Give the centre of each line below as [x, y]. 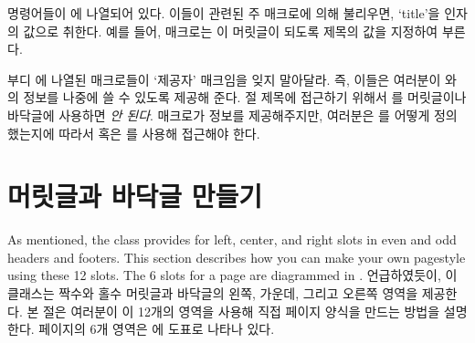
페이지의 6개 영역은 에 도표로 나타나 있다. [157, 329]
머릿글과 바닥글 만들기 [135, 196]
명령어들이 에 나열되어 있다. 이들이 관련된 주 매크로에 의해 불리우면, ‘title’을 [224, 13]
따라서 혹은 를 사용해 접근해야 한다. [159, 133]
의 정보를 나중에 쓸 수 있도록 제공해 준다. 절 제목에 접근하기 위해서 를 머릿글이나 [237, 97]
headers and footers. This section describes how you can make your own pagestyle [237, 257]
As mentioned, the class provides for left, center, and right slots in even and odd [232, 239]
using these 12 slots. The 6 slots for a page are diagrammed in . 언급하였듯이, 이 [232, 275]
